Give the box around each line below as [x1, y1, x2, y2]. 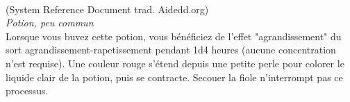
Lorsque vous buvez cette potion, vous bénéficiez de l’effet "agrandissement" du [6, 28, 342, 43]
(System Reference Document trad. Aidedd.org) [6, 1, 209, 16]
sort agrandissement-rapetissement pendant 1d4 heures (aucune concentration [6, 42, 336, 57]
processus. [6, 83, 49, 98]
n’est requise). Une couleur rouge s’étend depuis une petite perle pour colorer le [6, 56, 344, 70]
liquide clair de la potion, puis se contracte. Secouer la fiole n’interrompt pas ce [6, 69, 343, 84]
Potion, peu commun [6, 15, 94, 30]
